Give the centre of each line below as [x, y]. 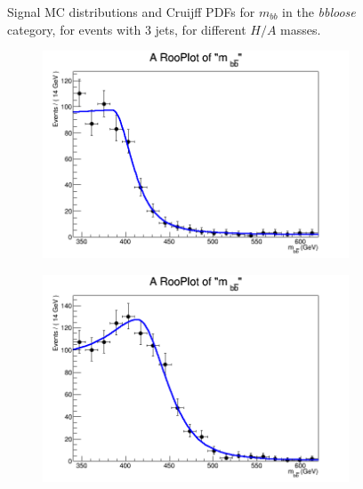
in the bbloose [319, 12]
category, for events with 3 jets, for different [127, 29]
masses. [301, 29]
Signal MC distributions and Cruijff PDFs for [131, 12]
